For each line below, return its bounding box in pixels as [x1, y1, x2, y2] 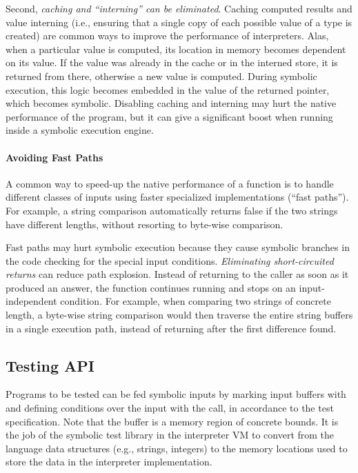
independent [6, 294, 57, 308]
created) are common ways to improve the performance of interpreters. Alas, [6, 28, 329, 43]
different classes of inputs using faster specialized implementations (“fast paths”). [6, 190, 349, 204]
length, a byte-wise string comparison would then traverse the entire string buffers [6, 308, 353, 322]
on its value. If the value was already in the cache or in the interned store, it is [6, 55, 338, 70]
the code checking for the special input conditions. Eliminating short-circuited [6, 253, 334, 268]
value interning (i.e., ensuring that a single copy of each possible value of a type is [6, 14, 352, 29]
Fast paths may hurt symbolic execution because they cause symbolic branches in [6, 240, 350, 254]
